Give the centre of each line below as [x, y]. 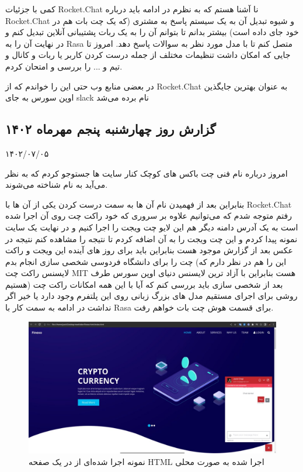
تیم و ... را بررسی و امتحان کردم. [64, 66]
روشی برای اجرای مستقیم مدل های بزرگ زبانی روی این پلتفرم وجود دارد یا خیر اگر [151, 296]
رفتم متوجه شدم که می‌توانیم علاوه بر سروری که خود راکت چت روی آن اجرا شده [149, 216]
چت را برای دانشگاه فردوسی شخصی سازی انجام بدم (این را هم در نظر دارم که [146, 261]
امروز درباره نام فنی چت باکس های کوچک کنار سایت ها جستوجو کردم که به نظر [147, 173]
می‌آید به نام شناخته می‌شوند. [57, 185]
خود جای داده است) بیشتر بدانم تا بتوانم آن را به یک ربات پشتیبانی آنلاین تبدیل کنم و [152, 32]
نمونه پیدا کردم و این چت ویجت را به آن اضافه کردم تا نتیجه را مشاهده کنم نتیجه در [151, 238]
